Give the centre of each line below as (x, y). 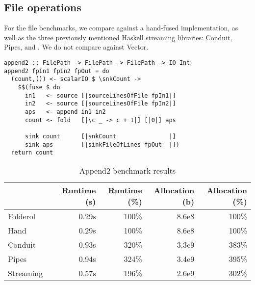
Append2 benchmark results (127, 170)
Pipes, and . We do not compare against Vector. (76, 47)
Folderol (22, 216)
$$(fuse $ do (39, 87)
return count (32, 153)
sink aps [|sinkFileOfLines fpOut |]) (102, 144)
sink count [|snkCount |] (100, 136)
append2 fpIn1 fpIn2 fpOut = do (57, 71)
